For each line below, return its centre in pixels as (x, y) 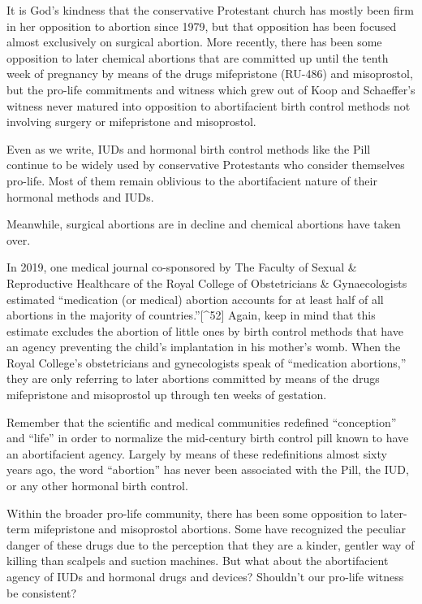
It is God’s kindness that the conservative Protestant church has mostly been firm (210, 10)
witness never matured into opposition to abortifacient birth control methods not (209, 105)
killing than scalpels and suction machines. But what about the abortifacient (198, 561)
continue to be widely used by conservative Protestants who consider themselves (206, 165)
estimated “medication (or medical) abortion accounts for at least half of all (195, 299)
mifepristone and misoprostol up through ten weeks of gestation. (167, 395)
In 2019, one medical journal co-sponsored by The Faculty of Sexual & (182, 267)
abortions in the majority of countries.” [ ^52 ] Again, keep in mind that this (191, 315)
